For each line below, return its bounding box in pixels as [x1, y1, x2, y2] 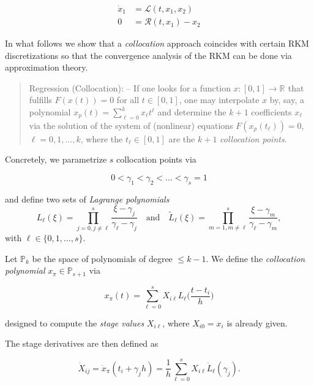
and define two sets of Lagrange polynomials [5, 192, 170, 205]
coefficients [251, 106, 292, 118]
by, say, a [269, 93, 304, 106]
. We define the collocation [206, 252, 305, 264]
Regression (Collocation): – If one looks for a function [29, 81, 231, 94]
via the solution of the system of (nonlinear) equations [29, 118, 233, 131]
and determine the [157, 106, 226, 118]
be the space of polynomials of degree [32, 252, 173, 264]
